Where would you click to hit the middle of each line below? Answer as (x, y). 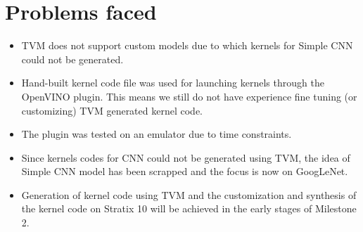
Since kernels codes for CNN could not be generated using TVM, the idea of (186, 157)
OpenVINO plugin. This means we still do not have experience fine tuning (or (189, 96)
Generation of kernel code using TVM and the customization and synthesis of (189, 194)
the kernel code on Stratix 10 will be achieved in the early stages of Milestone (189, 208)
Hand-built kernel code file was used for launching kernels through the (173, 83)
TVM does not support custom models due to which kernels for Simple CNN (187, 45)
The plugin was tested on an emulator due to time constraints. (157, 134)
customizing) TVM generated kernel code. (112, 110)
